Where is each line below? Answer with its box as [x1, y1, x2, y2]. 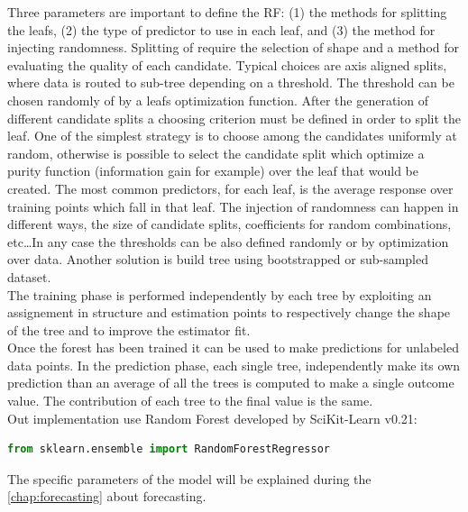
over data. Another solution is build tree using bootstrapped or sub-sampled [7, 250, 428, 269]
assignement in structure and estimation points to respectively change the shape [7, 303, 451, 322]
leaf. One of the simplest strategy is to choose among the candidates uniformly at [7, 126, 457, 145]
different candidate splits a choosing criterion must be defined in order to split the [7, 108, 462, 127]
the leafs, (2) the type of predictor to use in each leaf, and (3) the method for [7, 20, 436, 39]
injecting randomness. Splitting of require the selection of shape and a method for [7, 38, 460, 57]
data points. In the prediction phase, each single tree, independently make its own [7, 355, 461, 374]
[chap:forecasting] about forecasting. [7, 487, 206, 506]
